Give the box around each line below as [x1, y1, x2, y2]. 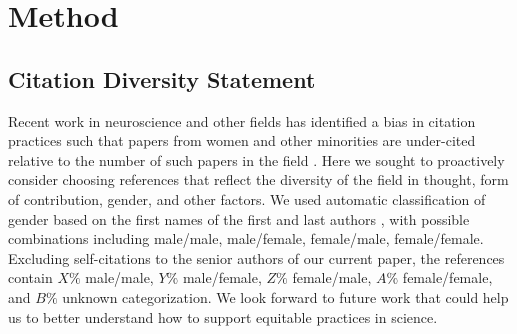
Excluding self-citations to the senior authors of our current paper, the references [8, 247, 505, 268]
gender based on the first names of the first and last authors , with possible [8, 208, 470, 229]
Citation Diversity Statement [8, 63, 316, 94]
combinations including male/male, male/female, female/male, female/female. [8, 228, 484, 249]
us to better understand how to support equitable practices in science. [8, 306, 438, 327]
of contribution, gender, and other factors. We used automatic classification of [8, 188, 486, 209]
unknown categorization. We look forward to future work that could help [62, 286, 509, 307]
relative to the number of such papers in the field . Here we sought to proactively [8, 149, 505, 170]
